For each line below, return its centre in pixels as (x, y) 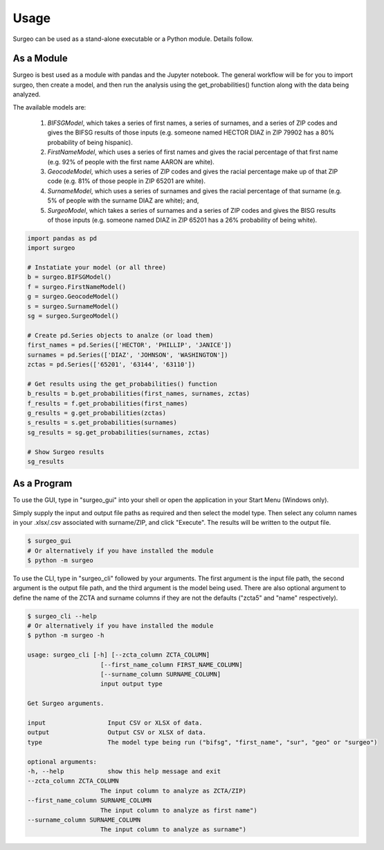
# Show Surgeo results (66, 452)
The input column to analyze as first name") (179, 810)
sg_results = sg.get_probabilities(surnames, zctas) (119, 432)
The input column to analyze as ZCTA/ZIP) (174, 791)
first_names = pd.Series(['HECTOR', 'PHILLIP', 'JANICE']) (129, 345)
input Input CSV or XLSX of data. (115, 722)
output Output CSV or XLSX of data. (117, 732)
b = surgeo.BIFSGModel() (70, 277)
